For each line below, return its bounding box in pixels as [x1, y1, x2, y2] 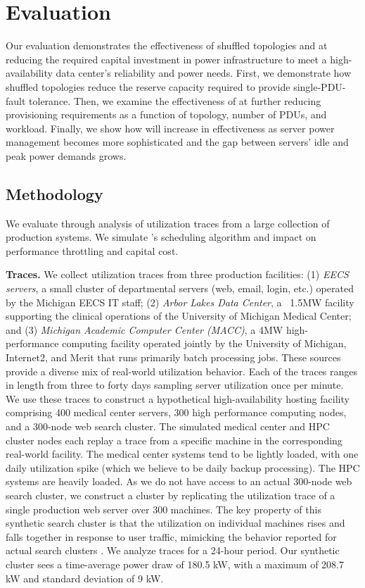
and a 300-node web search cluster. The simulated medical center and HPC [6, 418, 330, 433]
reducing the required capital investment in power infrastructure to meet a [6, 51, 327, 66]
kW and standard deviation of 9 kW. [6, 570, 164, 585]
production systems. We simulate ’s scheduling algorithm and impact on [6, 230, 316, 244]
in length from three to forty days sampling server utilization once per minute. [6, 377, 344, 392]
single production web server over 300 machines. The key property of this [6, 501, 321, 516]
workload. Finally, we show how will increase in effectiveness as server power [6, 120, 335, 135]
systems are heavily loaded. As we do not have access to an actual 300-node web [6, 474, 352, 489]
